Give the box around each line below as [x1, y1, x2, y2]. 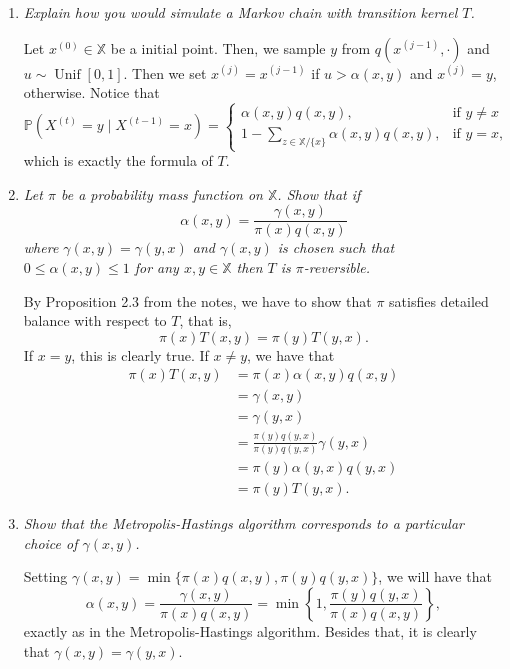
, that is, [179, 310, 232, 331]
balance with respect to [23, 310, 167, 331]
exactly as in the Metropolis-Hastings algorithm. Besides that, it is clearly [23, 620, 477, 641]
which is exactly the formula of [23, 150, 213, 171]
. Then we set [123, 62, 207, 83]
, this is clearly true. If [71, 344, 209, 365]
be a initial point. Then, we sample [110, 37, 326, 58]
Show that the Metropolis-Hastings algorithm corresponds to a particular [23, 513, 464, 534]
